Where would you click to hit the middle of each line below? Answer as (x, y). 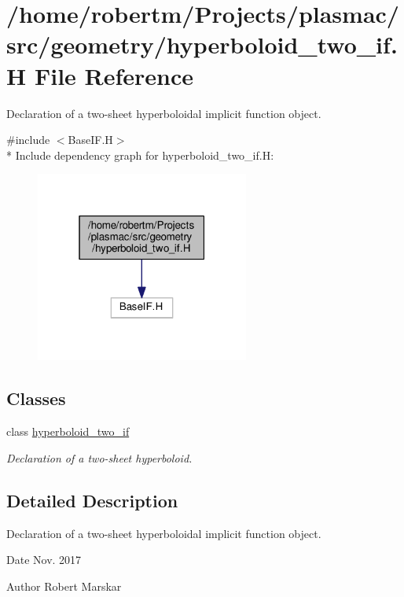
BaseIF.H (90, 140)
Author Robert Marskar (64, 586)
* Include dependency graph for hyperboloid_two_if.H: (140, 155)
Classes (36, 398)
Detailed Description (92, 500)
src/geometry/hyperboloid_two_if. (202, 44)
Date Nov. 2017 (44, 560)
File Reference (114, 75)
